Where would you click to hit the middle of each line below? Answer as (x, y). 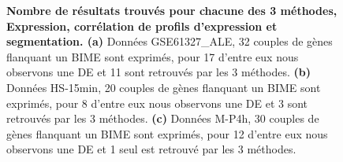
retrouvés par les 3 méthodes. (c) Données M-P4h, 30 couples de (163, 118)
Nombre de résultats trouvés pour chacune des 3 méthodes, (172, 10)
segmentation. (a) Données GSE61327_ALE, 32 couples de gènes (170, 41)
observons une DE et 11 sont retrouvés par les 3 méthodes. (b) (159, 72)
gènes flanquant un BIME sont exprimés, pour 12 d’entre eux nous (167, 133)
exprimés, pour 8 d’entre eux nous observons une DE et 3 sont (157, 103)
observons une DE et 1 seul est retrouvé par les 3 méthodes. (151, 149)
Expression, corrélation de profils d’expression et (142, 26)
